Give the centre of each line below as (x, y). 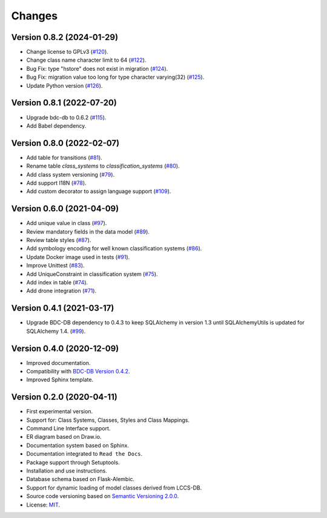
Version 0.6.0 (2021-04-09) (65, 209)
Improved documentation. (58, 362)
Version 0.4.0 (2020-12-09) (65, 348)
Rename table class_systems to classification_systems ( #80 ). (103, 166)
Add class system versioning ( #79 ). (71, 174)
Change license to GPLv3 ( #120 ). (67, 52)
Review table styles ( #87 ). (59, 240)
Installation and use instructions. (67, 471)
